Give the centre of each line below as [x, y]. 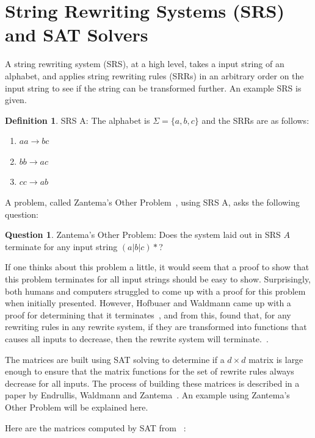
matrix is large [276, 359]
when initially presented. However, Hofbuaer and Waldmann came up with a [148, 303]
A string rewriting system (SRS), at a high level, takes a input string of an [145, 64]
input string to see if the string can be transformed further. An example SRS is [153, 88]
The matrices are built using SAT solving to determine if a [115, 359]
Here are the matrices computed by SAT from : [96, 427]
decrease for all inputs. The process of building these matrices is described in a [152, 383]
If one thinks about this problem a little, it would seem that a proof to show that [157, 267]
